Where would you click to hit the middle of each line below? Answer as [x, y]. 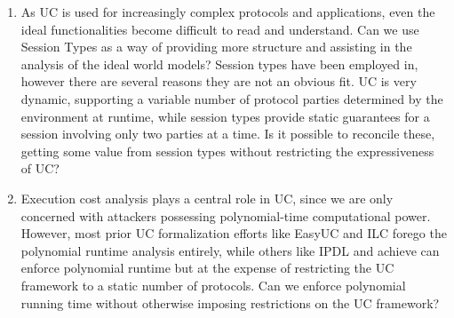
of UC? [40, 168]
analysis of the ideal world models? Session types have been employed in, [219, 64]
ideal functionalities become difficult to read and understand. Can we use [220, 29]
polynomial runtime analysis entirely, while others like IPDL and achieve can [230, 250]
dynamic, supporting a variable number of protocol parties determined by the [232, 98]
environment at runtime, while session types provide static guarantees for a [225, 116]
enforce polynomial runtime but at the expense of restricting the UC [207, 268]
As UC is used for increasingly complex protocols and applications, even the [228, 12]
